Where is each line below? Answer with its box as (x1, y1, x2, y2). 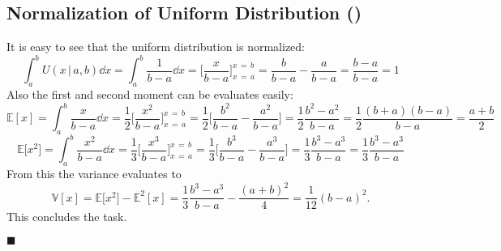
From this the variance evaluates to (6, 165, 182, 182)
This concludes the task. (6, 208, 127, 225)
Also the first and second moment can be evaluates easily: (6, 86, 293, 103)
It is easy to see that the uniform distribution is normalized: (6, 38, 306, 55)
